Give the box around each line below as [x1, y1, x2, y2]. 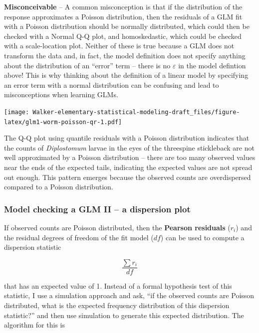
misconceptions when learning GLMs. [4, 89, 118, 100]
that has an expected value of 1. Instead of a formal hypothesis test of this [4, 280, 232, 291]
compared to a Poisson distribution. [4, 181, 113, 192]
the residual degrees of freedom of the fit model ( [4, 232, 154, 242]
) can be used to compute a [160, 232, 245, 242]
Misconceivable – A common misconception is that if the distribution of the [4, 1, 243, 11]
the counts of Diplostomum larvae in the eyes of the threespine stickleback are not [4, 142, 255, 153]
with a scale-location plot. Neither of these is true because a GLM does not [4, 40, 235, 51]
